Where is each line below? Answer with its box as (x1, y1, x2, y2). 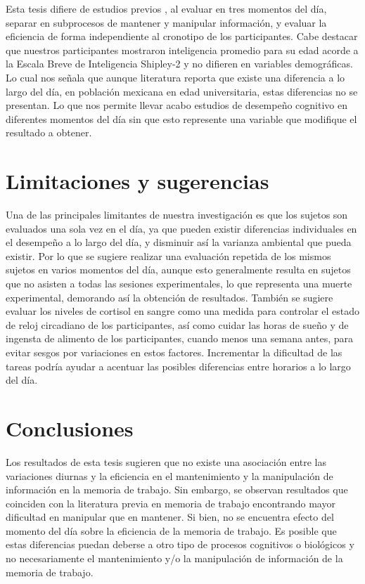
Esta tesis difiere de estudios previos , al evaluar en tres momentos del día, (6, 1, 327, 15)
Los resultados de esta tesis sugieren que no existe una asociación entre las (6, 454, 327, 469)
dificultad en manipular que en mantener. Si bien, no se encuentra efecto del (6, 510, 334, 524)
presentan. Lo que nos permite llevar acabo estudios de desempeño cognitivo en (6, 98, 347, 112)
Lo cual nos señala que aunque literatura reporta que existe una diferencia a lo (6, 70, 345, 84)
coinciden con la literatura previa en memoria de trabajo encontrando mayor (6, 495, 335, 510)
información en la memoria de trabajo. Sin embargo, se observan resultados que (6, 482, 348, 497)
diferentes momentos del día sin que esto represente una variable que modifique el (6, 111, 357, 126)
